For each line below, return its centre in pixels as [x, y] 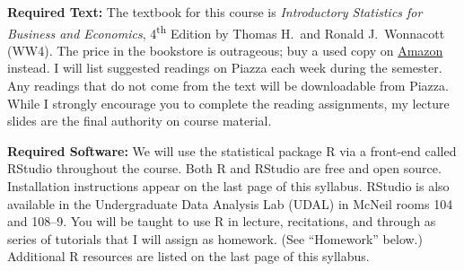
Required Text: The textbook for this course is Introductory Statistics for [215, 12]
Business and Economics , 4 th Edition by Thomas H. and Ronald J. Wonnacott [226, 31]
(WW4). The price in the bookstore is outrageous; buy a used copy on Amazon [225, 50]
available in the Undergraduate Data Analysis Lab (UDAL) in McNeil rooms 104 [230, 203]
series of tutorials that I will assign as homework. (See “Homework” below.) [215, 238]
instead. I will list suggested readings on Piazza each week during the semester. [225, 68]
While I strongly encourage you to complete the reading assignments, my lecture [228, 103]
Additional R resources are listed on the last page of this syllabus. [188, 256]
